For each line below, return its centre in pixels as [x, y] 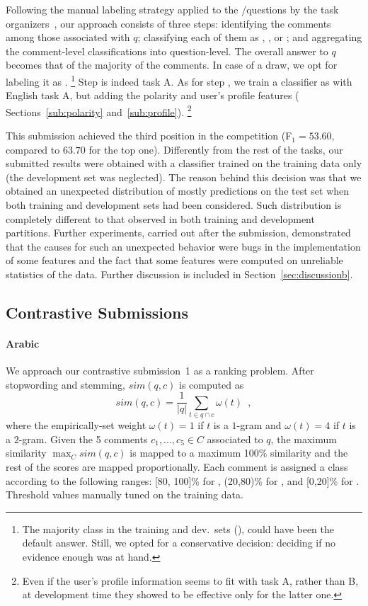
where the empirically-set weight [76, 425]
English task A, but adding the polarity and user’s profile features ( [153, 95]
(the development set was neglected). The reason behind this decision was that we [184, 177]
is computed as [212, 384]
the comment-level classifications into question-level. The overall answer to [167, 51]
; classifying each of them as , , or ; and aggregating [250, 37]
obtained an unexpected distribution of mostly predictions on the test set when [178, 191]
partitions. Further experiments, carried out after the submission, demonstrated [178, 233]
